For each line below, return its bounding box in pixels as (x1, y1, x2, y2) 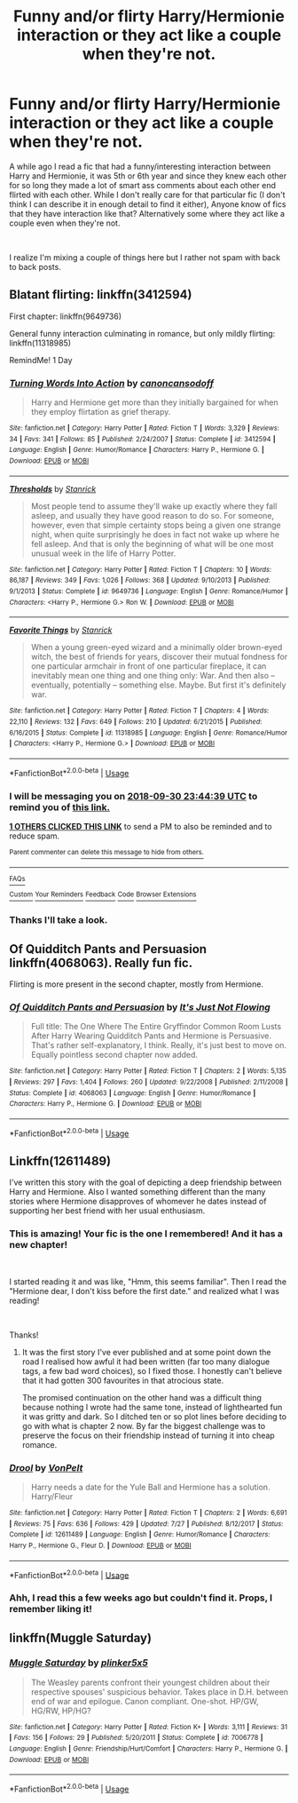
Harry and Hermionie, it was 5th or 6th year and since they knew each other (9, 171, 286, 181)
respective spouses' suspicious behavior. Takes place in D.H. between (30, 1686, 289, 1697)
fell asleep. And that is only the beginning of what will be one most (30, 538, 274, 549)
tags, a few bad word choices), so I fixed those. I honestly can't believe (21, 1365, 282, 1376)
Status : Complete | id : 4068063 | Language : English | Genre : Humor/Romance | (9, 1088, 256, 1098)
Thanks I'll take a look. (9, 914, 108, 926)
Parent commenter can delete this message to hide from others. (9, 847, 204, 856)
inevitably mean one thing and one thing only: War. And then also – (30, 671, 275, 681)
